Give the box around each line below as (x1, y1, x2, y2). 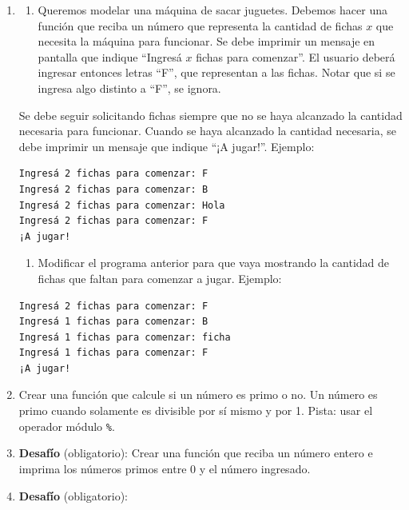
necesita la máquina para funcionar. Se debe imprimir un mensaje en (38, 33, 375, 50)
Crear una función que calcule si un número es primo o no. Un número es (18, 386, 378, 403)
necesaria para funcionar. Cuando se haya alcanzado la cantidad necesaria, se (18, 122, 396, 139)
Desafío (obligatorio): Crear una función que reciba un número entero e (18, 444, 373, 461)
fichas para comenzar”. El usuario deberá (196, 48, 395, 65)
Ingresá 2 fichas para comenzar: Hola (18, 199, 225, 211)
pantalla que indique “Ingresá (38, 48, 182, 65)
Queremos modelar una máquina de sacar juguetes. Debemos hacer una (38, 2, 387, 18)
